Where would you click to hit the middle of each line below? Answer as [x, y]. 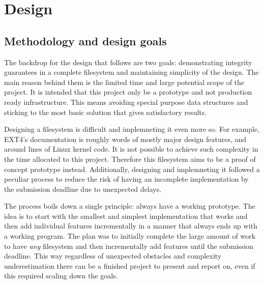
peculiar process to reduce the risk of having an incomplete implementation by [126, 179]
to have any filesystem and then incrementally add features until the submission [129, 246]
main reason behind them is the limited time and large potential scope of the [124, 82]
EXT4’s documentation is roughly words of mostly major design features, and [125, 139]
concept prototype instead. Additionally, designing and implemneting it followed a [132, 169]
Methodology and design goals [85, 40]
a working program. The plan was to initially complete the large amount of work [130, 236]
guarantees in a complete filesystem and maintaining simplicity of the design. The [131, 72]
